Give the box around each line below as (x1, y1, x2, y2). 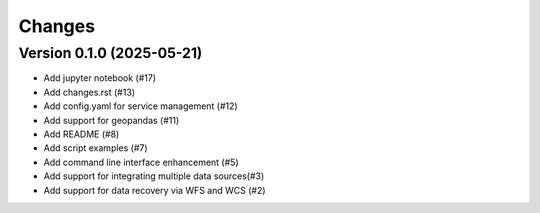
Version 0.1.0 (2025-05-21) (18, 44, 203, 62)
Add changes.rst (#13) (43, 86, 135, 98)
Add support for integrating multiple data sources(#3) (43, 170, 265, 182)
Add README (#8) (43, 128, 120, 140)
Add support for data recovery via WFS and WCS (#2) (43, 184, 266, 196)
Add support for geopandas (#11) (43, 114, 180, 126)
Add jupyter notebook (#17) (43, 72, 157, 84)
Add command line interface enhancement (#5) (43, 156, 239, 168)
